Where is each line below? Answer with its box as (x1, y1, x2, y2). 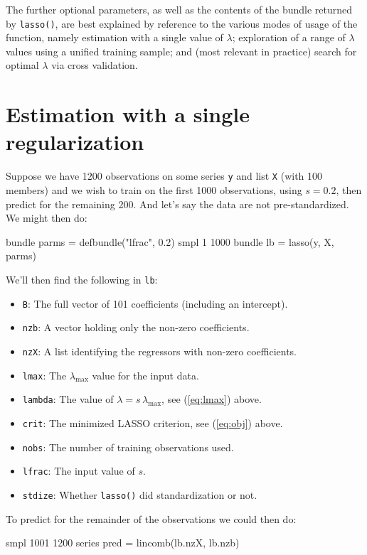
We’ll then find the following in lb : (6, 271, 158, 286)
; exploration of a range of (232, 30, 346, 45)
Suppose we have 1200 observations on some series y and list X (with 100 (6, 168, 323, 183)
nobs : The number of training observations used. (22, 439, 234, 454)
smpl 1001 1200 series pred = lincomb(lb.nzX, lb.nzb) (6, 535, 240, 550)
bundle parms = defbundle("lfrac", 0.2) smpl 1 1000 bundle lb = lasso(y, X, (6, 234, 334, 249)
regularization (6, 127, 144, 156)
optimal (6, 58, 39, 72)
